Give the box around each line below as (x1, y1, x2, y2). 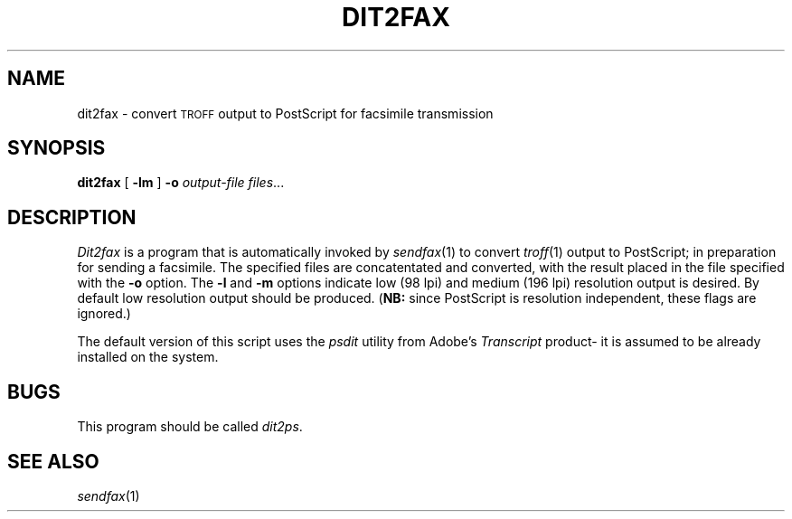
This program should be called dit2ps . (77, 419, 303, 435)
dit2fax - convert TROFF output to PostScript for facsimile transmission (77, 105, 494, 121)
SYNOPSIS (7, 137, 106, 160)
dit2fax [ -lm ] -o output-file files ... (77, 175, 285, 191)
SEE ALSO (7, 449, 99, 473)
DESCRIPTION (7, 205, 137, 229)
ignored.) (77, 306, 131, 322)
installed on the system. (77, 349, 219, 365)
